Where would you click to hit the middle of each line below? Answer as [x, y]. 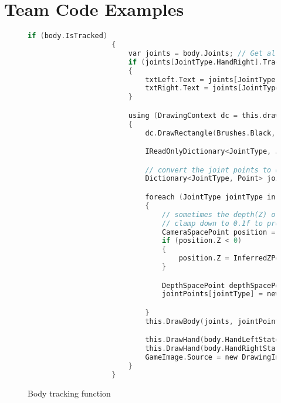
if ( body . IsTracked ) [68, 36]
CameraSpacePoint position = [219, 232]
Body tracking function [69, 393]
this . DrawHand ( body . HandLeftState [212, 340]
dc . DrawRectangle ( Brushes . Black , [210, 133]
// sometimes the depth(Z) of [221, 214]
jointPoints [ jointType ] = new [221, 294]
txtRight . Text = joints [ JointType [212, 88]
